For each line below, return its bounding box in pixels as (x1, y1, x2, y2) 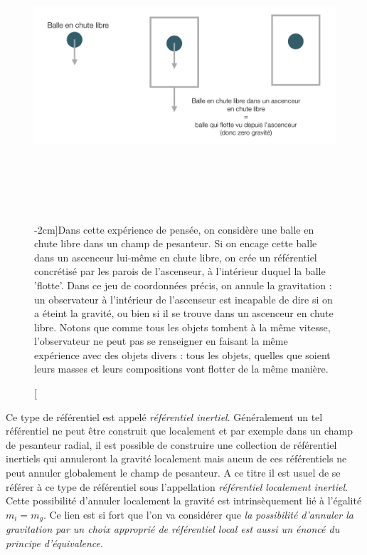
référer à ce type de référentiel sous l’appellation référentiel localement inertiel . (6, 479, 348, 494)
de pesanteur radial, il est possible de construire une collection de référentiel (6, 437, 337, 452)
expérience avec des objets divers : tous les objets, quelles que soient (34, 347, 331, 362)
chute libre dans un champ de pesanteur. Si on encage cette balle (34, 236, 317, 251)
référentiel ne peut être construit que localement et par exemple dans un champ (6, 423, 353, 438)
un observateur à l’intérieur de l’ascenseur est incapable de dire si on (34, 291, 333, 306)
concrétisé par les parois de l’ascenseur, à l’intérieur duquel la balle (34, 264, 326, 279)
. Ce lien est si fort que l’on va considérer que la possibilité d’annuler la (43, 507, 353, 522)
